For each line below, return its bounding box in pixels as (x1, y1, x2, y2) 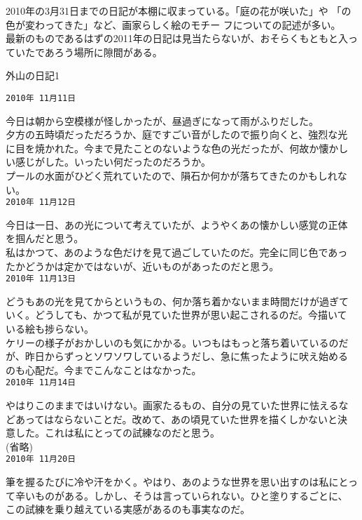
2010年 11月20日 (6, 454, 76, 465)
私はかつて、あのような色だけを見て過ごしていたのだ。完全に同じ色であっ (6, 245, 348, 260)
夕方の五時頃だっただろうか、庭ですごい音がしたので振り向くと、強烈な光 (6, 127, 348, 142)
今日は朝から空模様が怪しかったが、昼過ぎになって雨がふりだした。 (6, 113, 319, 128)
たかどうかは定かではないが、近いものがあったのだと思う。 (6, 258, 279, 273)
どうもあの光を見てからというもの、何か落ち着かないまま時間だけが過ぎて (6, 293, 349, 308)
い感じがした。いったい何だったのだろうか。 (6, 154, 211, 169)
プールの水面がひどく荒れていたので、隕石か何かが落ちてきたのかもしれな (6, 168, 347, 182)
